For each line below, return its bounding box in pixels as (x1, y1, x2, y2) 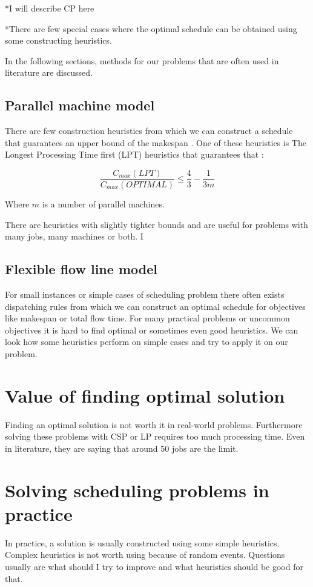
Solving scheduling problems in (5, 477, 269, 502)
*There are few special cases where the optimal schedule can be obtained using (5, 22, 297, 35)
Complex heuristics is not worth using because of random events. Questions (5, 548, 285, 561)
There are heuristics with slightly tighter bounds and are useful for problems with (5, 218, 308, 230)
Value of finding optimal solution (5, 383, 285, 408)
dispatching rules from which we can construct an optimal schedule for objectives (5, 300, 306, 312)
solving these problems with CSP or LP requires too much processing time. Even (5, 430, 305, 443)
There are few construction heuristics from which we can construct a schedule (5, 124, 293, 137)
